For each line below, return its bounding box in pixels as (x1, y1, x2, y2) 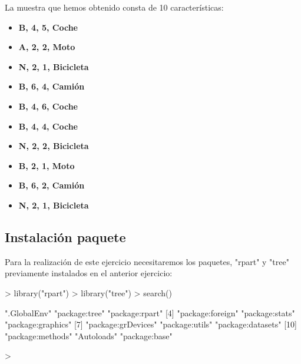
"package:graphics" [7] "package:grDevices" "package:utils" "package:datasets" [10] (5, 318, 297, 330)
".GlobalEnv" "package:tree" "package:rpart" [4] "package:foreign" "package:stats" (5, 306, 295, 319)
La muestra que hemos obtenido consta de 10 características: (5, 1, 224, 13)
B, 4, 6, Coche (18, 100, 78, 112)
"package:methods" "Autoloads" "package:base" (5, 329, 173, 342)
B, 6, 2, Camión (18, 179, 85, 191)
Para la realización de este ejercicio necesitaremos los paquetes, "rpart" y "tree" (5, 255, 289, 267)
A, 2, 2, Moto (18, 41, 75, 53)
